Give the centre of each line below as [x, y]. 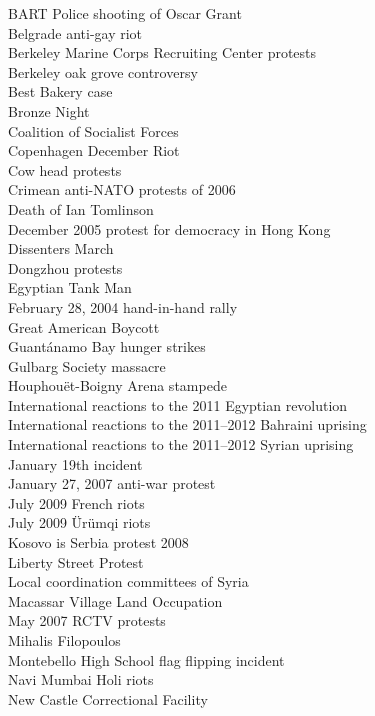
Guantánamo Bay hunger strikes [107, 346]
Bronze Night [49, 110]
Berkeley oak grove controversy [103, 71]
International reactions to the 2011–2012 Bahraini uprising [187, 424]
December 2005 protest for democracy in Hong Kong [169, 228]
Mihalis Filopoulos [64, 640]
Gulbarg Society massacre [87, 365]
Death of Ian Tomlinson [81, 208]
